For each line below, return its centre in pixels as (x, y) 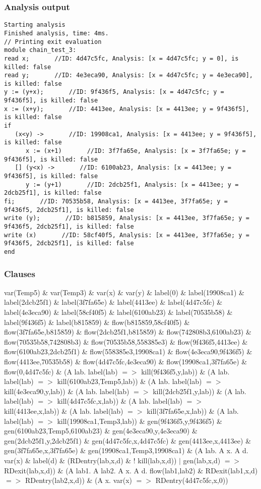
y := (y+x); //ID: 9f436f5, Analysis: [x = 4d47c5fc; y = (114, 92)
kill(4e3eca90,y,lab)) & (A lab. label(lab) (67, 391)
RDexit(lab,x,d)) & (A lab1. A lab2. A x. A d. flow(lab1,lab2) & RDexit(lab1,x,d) (131, 470)
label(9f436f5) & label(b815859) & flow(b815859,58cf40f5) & (97, 322)
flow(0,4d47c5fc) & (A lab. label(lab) (61, 371)
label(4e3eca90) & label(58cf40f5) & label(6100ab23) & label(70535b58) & (118, 312)
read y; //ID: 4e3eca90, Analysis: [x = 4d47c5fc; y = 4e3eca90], (128, 75)
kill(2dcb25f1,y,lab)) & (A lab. (200, 391)
